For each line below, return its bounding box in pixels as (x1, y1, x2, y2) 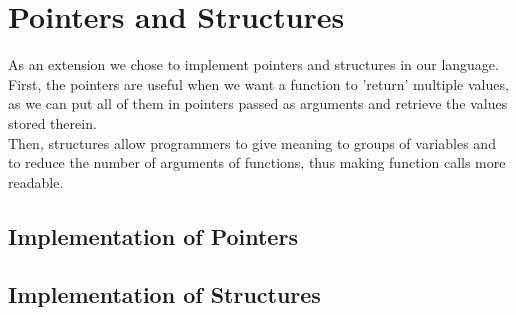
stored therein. (8, 112, 97, 133)
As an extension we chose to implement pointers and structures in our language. (8, 54, 499, 75)
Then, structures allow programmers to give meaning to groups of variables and (8, 132, 496, 153)
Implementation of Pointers (8, 220, 298, 251)
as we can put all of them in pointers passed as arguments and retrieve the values (8, 93, 508, 114)
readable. (8, 171, 64, 192)
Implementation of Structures (8, 279, 321, 310)
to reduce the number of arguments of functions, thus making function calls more (8, 152, 506, 173)
